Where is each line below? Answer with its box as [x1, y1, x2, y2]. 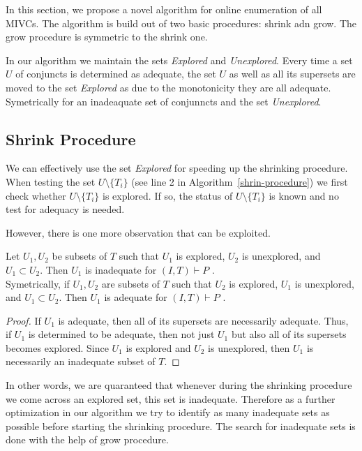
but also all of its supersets [231, 327, 347, 341]
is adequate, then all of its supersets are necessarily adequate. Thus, [58, 313, 349, 327]
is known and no [269, 188, 339, 202]
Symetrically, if [6, 276, 70, 290]
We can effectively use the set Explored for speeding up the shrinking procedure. [6, 161, 348, 175]
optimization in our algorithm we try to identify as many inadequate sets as [6, 405, 330, 420]
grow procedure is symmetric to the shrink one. [6, 29, 208, 44]
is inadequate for [85, 262, 157, 276]
